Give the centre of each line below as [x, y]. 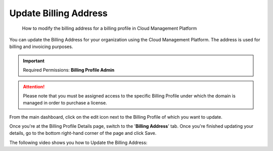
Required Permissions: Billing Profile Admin [69, 70]
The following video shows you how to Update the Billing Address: [78, 142]
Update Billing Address [59, 13]
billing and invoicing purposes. [41, 47]
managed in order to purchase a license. [65, 103]
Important [34, 61]
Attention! [34, 86]
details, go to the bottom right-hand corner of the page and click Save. [83, 133]
